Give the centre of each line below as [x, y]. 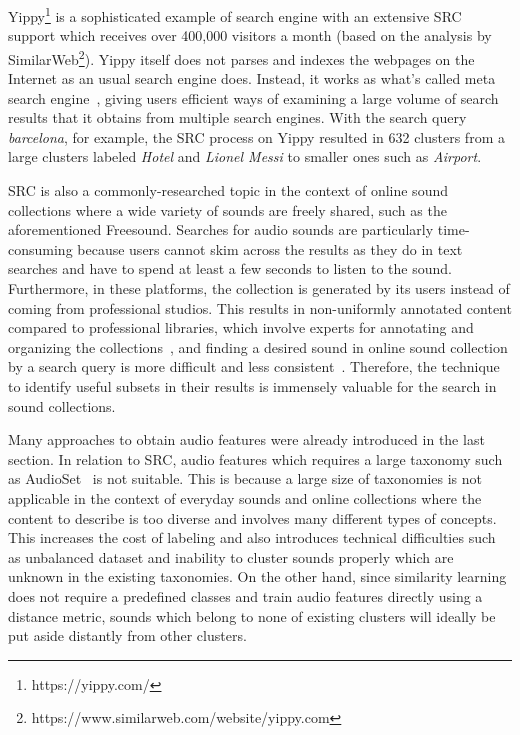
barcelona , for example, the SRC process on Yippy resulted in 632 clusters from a [256, 136]
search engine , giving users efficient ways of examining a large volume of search [253, 97]
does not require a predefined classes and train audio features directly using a [245, 595]
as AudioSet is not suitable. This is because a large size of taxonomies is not [245, 478]
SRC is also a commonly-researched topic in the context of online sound [228, 190]
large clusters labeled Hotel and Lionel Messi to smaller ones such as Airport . [245, 156]
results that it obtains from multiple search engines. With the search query [237, 117]
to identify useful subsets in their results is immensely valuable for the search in [252, 386]
